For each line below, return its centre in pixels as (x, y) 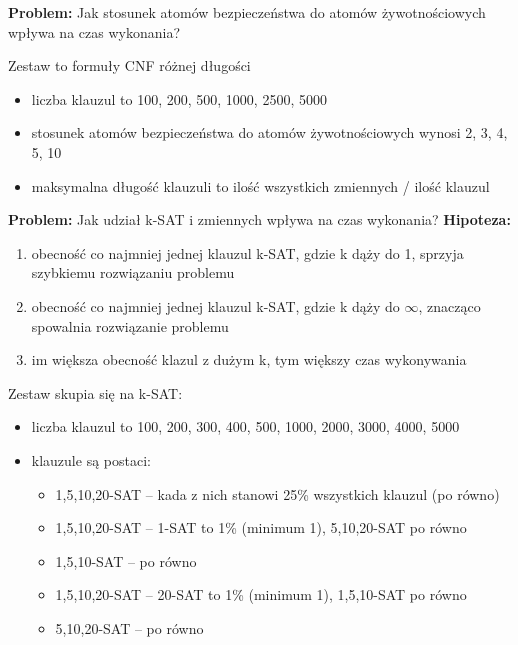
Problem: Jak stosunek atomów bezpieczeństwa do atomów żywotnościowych (247, 12)
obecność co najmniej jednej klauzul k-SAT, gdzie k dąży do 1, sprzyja (247, 252)
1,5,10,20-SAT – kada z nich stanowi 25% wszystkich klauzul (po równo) (277, 493)
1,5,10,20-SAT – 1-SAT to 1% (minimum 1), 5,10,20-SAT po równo (261, 527)
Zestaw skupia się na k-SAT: (95, 392)
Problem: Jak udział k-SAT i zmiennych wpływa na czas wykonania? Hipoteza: (259, 219)
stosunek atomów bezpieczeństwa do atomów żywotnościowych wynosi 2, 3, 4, (269, 132)
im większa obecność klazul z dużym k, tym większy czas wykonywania (249, 359)
